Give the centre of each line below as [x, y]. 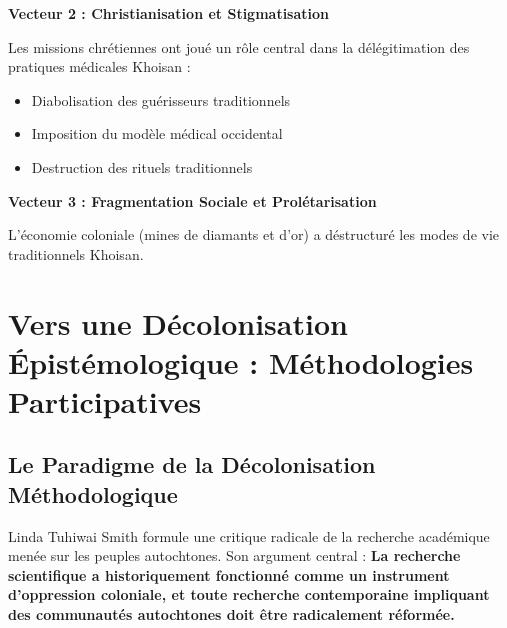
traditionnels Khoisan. [76, 253]
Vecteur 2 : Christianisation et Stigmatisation [169, 13]
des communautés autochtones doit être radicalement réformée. [231, 614]
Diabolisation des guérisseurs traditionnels [161, 99]
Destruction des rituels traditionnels [142, 166]
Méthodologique [93, 493]
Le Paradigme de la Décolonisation [192, 464]
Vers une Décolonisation [178, 322]
